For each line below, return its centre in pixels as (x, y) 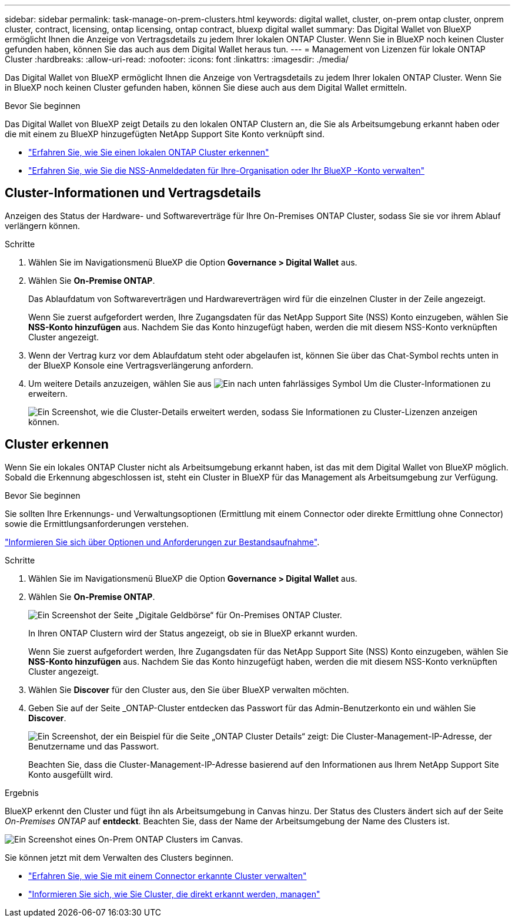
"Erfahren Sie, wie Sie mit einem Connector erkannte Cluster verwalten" (168, 875)
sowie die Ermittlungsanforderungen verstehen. (97, 523)
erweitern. (48, 393)
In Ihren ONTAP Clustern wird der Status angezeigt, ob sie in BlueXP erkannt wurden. (193, 633)
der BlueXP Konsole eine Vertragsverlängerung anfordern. (141, 365)
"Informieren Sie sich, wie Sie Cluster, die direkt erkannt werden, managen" (174, 894)
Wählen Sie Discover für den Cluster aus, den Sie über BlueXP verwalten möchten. (189, 689)
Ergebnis (22, 792)
